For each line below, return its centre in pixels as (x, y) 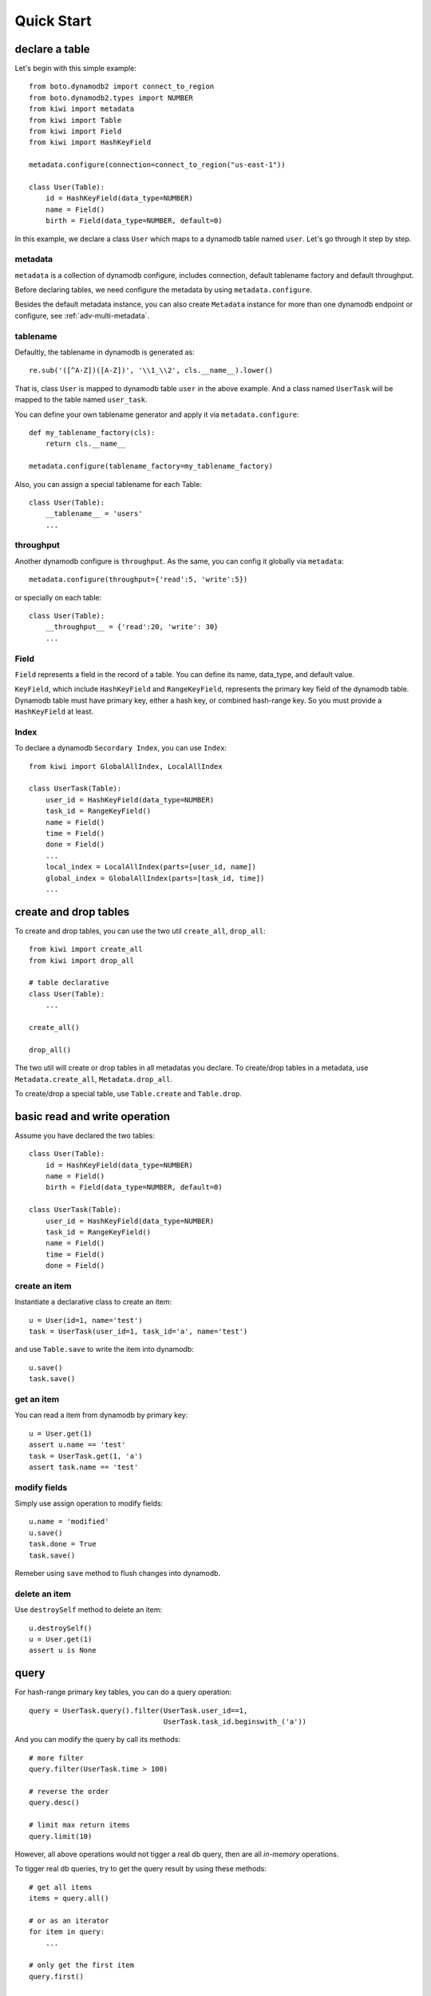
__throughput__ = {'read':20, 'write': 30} (132, 627)
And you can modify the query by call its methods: (98, 1740)
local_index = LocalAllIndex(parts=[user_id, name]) (151, 867)
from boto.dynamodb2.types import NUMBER (111, 97)
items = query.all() (69, 1899)
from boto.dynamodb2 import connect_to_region (122, 87)
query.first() (56, 1976)
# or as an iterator (69, 1921)
